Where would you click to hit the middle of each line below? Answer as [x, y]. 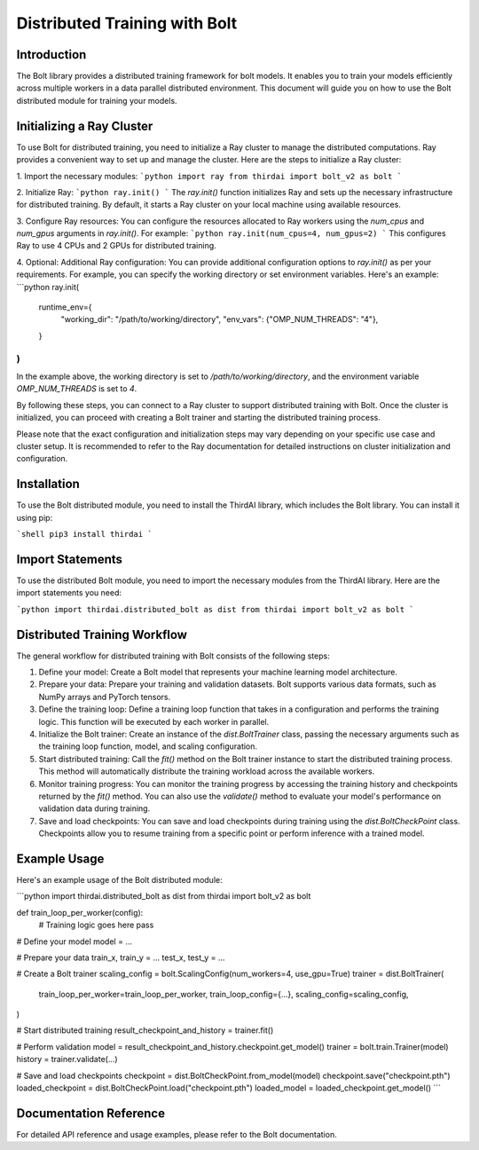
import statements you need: [69, 593]
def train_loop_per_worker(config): [80, 912]
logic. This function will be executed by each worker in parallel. [154, 721]
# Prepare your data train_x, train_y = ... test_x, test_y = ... [121, 957]
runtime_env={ [65, 307]
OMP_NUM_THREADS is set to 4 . [77, 389]
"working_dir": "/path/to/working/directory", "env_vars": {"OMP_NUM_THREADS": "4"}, [220, 319]
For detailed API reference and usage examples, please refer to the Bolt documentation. [177, 1134]
